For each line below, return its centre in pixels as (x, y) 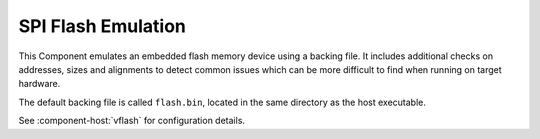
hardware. (39, 84)
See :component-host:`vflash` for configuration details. (131, 121)
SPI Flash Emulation (102, 26)
